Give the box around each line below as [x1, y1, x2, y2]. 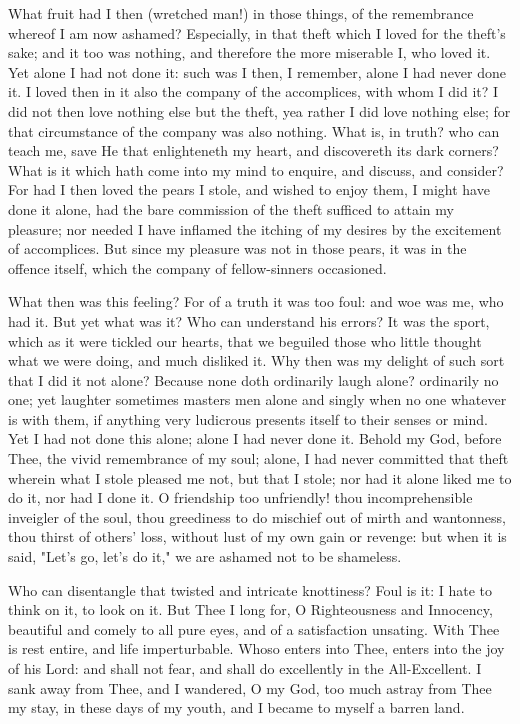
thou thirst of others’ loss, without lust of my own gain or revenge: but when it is [8, 526, 507, 547]
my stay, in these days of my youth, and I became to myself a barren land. [8, 697, 465, 718]
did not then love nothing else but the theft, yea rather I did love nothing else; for [8, 100, 511, 121]
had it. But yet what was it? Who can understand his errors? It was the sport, [8, 310, 490, 331]
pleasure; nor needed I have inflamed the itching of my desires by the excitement [8, 218, 502, 239]
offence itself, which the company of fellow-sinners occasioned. [8, 257, 387, 278]
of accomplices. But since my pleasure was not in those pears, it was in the [8, 238, 467, 259]
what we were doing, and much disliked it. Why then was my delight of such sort [8, 350, 505, 371]
